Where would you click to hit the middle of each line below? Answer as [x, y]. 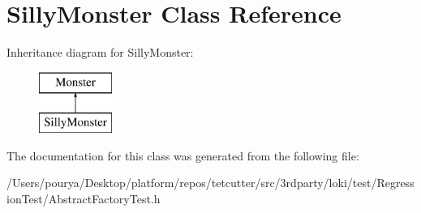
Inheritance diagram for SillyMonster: [100, 52]
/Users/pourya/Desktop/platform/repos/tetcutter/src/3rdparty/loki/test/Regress [210, 183]
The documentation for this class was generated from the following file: [183, 155]
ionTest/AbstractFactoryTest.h [84, 199]
